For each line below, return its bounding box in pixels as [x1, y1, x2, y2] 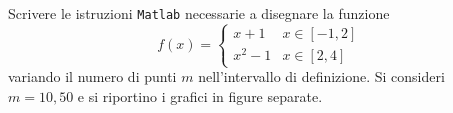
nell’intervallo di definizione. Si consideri [198, 66, 445, 87]
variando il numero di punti [8, 66, 177, 87]
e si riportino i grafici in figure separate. [77, 85, 323, 106]
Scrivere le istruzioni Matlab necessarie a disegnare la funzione [8, 3, 390, 23]
